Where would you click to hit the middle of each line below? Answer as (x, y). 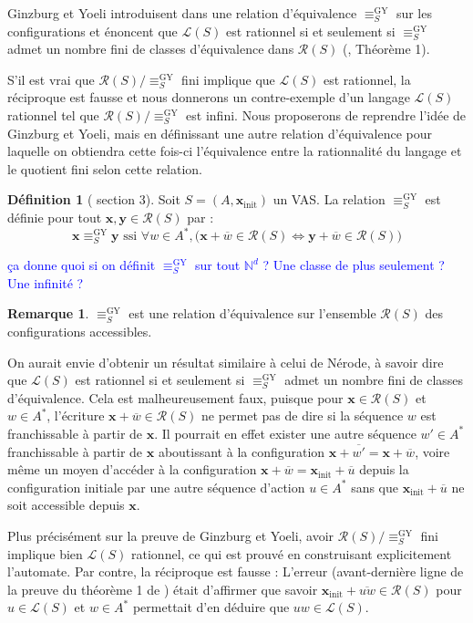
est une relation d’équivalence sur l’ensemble (252, 313)
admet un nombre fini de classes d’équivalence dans (151, 49)
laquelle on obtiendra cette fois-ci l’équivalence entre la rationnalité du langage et (235, 151)
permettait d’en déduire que (211, 607)
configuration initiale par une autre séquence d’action (156, 487)
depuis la (384, 469)
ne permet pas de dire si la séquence (302, 415)
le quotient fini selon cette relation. (105, 168)
